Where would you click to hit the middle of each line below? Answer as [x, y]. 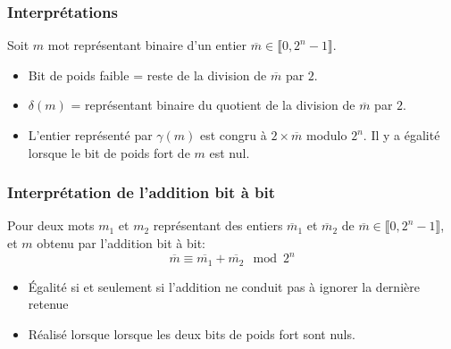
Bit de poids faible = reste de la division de [147, 75]
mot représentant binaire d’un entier [147, 45]
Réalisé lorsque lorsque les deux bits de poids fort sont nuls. [192, 333]
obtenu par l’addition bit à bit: [121, 243]
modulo [326, 135]
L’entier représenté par [90, 135]
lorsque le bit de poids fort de [109, 152]
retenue [48, 304]
